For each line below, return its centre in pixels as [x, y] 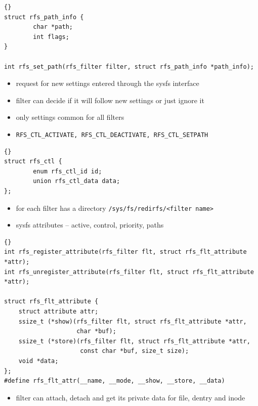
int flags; [51, 37]
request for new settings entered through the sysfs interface [107, 83]
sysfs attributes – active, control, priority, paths [90, 225]
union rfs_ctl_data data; [77, 181]
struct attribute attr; [58, 311]
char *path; [53, 27]
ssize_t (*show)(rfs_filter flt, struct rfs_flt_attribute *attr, [133, 321]
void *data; [38, 361]
